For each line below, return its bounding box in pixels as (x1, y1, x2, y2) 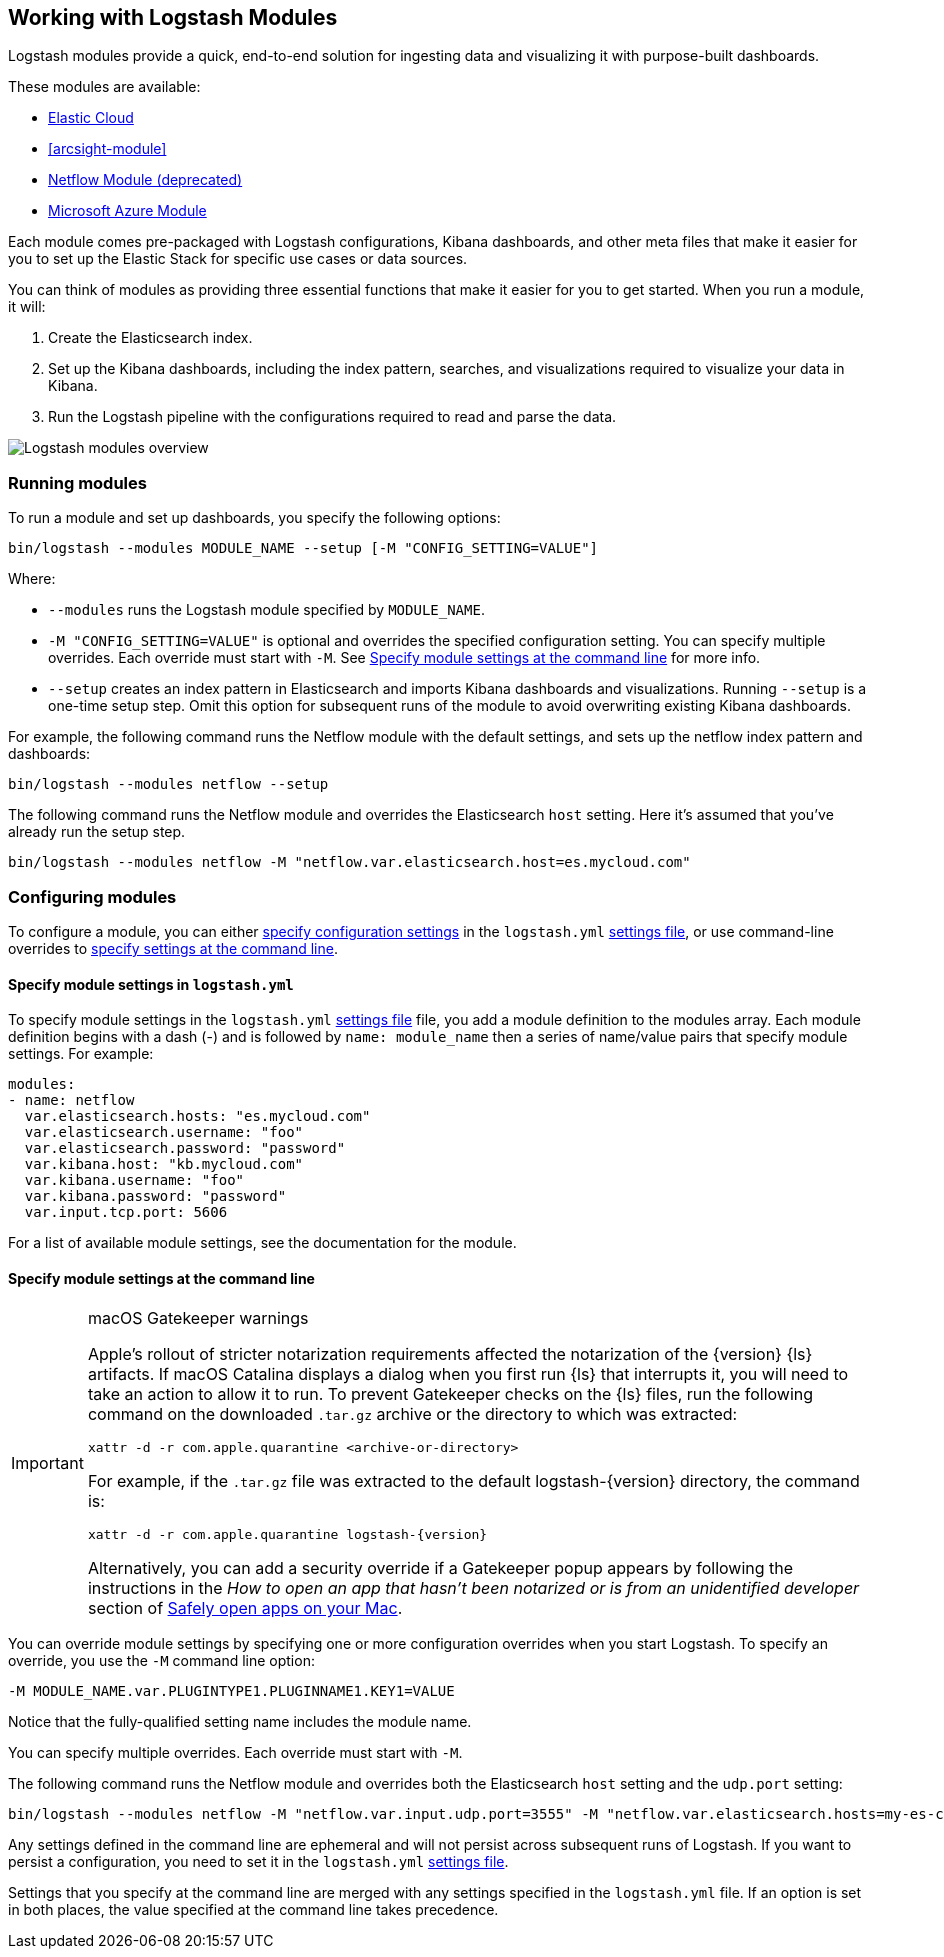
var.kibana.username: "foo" (24, 1172, 245, 1189)
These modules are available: (8, 78, 201, 96)
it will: (8, 298, 46, 316)
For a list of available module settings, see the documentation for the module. (8, 1234, 517, 1252)
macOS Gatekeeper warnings (87, 1308, 309, 1329)
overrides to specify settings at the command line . (8, 939, 338, 957)
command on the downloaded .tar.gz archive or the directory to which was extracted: (87, 1404, 738, 1425)
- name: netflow (8, 1092, 135, 1109)
